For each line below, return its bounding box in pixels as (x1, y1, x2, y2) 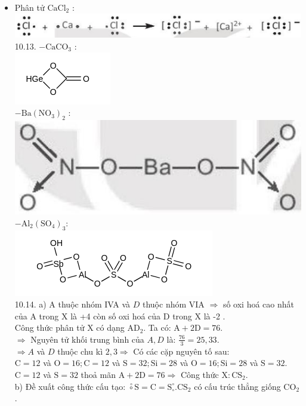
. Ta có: (143, 321, 171, 334)
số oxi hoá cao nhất (222, 298, 294, 310)
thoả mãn (81, 368, 116, 380)
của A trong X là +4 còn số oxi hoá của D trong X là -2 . (14, 309, 225, 322)
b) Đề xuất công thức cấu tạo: (14, 380, 126, 392)
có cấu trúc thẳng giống (194, 380, 281, 392)
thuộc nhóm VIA (142, 298, 205, 310)
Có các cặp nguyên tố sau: (133, 345, 230, 357)
